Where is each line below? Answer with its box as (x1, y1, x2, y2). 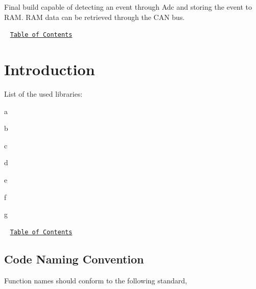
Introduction (4, 59, 95, 80)
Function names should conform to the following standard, (4, 275, 187, 285)
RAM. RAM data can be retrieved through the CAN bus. (4, 11, 185, 22)
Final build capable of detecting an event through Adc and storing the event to (4, 2, 252, 12)
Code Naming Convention (4, 251, 144, 266)
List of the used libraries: (4, 88, 83, 99)
